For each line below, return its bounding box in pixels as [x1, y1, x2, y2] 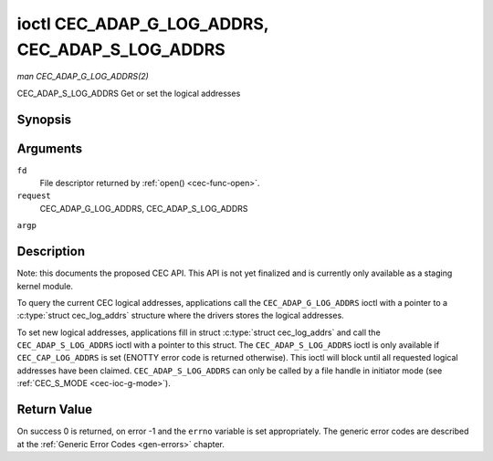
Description [16, 244, 86, 259]
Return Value [16, 402, 93, 417]
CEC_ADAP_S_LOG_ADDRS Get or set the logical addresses [16, 88, 241, 99]
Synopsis [16, 111, 72, 127]
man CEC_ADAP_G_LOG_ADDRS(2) [16, 71, 150, 82]
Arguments [16, 141, 83, 156]
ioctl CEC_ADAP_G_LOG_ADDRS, [16, 14, 269, 34]
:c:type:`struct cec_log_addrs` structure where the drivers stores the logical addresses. [16, 310, 344, 321]
